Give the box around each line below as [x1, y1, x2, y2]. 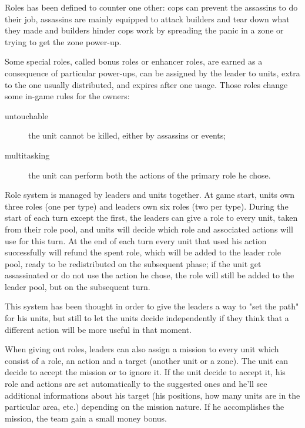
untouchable [5, 109, 48, 122]
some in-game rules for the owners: [5, 90, 130, 102]
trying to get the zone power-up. [5, 35, 122, 48]
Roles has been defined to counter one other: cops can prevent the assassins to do [5, 1, 298, 13]
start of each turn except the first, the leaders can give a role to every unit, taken [5, 211, 298, 224]
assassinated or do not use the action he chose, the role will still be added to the [5, 269, 294, 281]
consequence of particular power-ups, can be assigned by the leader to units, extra [5, 66, 300, 79]
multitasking [5, 149, 50, 161]
